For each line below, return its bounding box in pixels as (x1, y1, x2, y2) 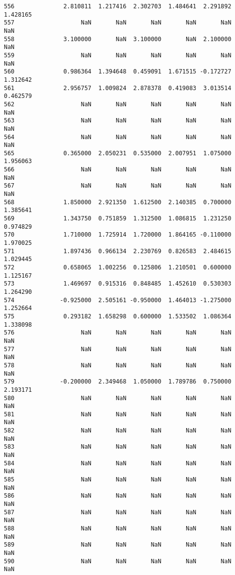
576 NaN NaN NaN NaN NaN (4, 329, 232, 336)
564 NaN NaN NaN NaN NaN (4, 133, 232, 141)
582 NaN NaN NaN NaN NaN (4, 427, 232, 434)
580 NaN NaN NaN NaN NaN (4, 394, 232, 402)
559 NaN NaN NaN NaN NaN (4, 51, 232, 59)
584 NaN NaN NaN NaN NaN (4, 459, 232, 467)
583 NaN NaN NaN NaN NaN (4, 443, 232, 451)
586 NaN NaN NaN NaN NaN (4, 492, 232, 500)
